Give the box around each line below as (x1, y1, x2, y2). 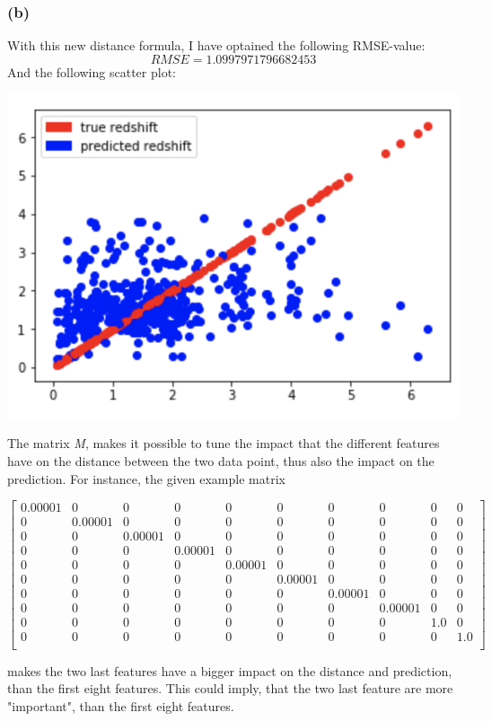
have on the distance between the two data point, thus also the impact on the (7, 451, 435, 470)
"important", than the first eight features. (7, 696, 234, 715)
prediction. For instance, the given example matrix (7, 469, 286, 488)
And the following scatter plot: (7, 62, 176, 81)
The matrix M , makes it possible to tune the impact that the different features (7, 434, 440, 453)
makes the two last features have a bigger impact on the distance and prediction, (7, 661, 452, 680)
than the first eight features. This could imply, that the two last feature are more (7, 679, 453, 698)
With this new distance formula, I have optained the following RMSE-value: (7, 36, 426, 55)
